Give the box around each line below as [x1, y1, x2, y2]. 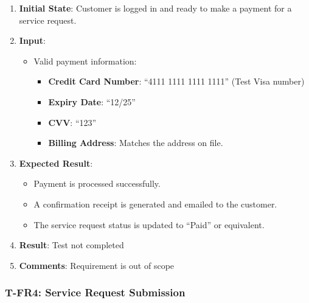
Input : [19, 34, 46, 47]
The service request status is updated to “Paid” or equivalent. [33, 218, 265, 231]
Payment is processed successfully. [33, 177, 161, 190]
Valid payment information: [33, 54, 137, 67]
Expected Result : [19, 156, 93, 169]
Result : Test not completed [19, 239, 124, 251]
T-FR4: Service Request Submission [5, 285, 186, 300]
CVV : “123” [48, 116, 97, 128]
